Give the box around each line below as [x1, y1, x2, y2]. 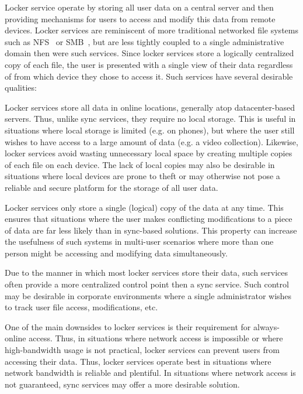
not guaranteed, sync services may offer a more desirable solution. [5, 378, 240, 390]
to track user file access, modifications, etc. [5, 301, 158, 313]
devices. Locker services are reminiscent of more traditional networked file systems [5, 24, 298, 36]
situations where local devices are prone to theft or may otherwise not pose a [5, 170, 280, 182]
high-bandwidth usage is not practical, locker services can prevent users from [5, 344, 280, 356]
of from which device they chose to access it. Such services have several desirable [5, 70, 293, 82]
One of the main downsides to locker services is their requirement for [5, 320, 251, 333]
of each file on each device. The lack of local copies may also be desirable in [5, 158, 275, 170]
